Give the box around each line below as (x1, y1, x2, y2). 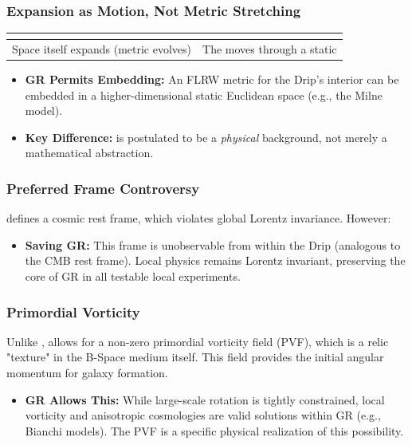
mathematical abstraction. (25, 144, 154, 161)
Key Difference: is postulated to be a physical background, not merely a (25, 128, 387, 145)
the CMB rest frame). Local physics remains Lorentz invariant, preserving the (25, 252, 406, 269)
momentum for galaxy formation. (6, 364, 168, 381)
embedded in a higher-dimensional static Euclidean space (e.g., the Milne (25, 86, 383, 103)
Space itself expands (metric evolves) (12, 40, 192, 57)
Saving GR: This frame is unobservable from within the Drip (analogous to (25, 236, 401, 253)
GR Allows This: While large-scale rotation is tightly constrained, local (25, 391, 385, 408)
